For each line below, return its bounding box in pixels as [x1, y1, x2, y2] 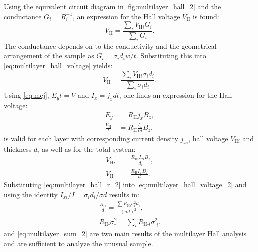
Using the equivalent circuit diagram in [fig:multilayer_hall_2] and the [4, 1, 221, 11]
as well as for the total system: [42, 143, 136, 154]
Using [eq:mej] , [4, 90, 49, 100]
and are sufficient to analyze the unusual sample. [4, 238, 153, 248]
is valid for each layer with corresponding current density [4, 133, 178, 144]
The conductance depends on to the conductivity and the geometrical [4, 40, 217, 51]
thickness [4, 143, 32, 154]
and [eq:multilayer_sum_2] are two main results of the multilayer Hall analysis [4, 228, 247, 239]
